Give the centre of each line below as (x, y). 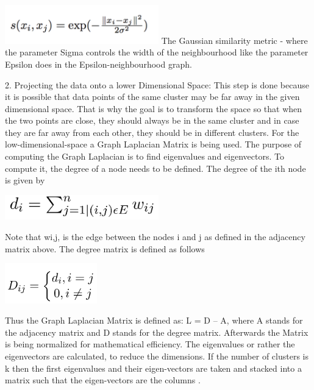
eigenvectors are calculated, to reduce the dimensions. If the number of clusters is (157, 356)
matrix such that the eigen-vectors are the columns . (103, 380)
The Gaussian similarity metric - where (234, 40)
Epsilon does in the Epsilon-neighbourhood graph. (98, 64)
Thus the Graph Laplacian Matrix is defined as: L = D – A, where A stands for (154, 320)
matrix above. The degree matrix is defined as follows (105, 248)
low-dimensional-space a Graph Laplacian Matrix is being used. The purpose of (153, 144)
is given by (25, 180)
